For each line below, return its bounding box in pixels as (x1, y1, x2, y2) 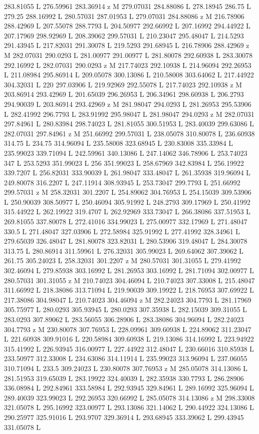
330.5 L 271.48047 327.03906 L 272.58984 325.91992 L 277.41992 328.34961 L (4, 226, 240, 236)
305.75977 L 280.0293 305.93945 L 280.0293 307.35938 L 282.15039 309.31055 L (4, 304, 247, 315)
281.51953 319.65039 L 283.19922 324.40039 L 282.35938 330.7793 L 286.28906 (4, 373, 244, 383)
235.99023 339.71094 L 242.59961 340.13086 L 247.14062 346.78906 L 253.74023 (4, 147, 248, 158)
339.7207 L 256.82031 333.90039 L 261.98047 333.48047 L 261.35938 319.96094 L (4, 167, 251, 178)
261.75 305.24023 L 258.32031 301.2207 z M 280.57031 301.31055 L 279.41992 (4, 255, 241, 266)
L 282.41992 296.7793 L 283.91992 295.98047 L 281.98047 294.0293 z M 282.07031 (4, 108, 255, 119)
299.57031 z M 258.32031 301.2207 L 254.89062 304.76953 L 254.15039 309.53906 (4, 187, 252, 197)
